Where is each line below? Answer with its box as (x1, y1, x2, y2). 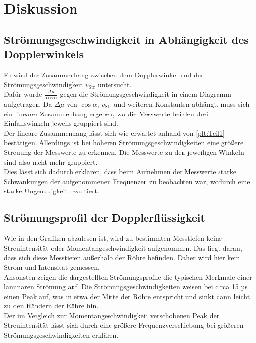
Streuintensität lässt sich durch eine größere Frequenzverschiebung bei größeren (4, 320, 244, 330)
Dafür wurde (4, 89, 42, 99)
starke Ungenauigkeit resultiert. (4, 186, 99, 196)
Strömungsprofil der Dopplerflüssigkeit (4, 210, 205, 225)
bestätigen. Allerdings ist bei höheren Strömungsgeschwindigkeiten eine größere (4, 137, 244, 148)
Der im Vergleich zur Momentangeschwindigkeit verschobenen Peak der (4, 310, 219, 320)
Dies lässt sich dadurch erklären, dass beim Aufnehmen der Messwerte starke (4, 166, 236, 177)
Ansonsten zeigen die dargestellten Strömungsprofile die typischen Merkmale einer (4, 271, 252, 282)
